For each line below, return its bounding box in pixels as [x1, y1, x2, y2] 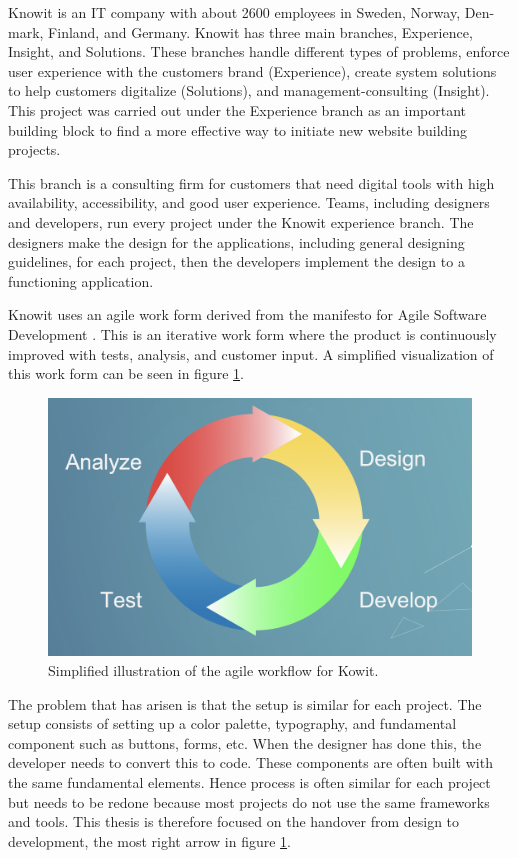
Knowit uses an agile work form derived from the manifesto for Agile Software [8, 304, 487, 325]
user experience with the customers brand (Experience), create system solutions [8, 60, 497, 81]
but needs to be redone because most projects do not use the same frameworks [8, 791, 490, 812]
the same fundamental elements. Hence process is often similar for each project [8, 772, 491, 793]
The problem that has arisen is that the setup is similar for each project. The [8, 693, 482, 714]
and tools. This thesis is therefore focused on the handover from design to [8, 811, 460, 832]
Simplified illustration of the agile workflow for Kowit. [48, 660, 379, 681]
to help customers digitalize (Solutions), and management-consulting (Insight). [8, 80, 490, 101]
